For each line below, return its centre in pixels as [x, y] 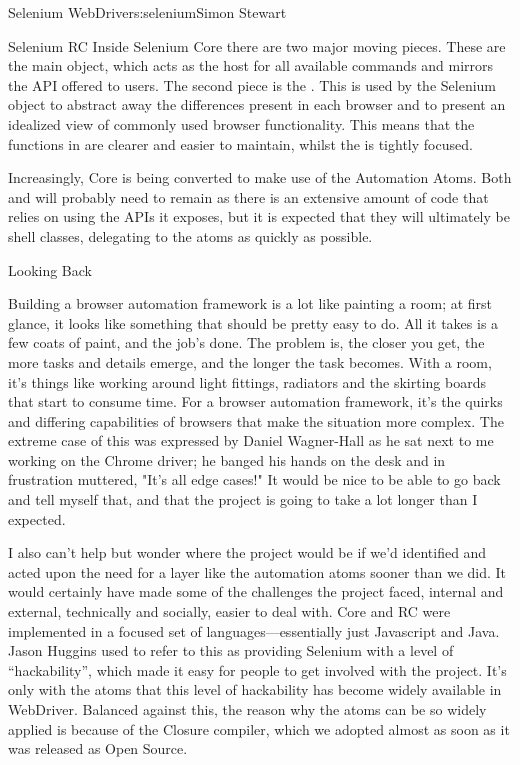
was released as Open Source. [98, 748]
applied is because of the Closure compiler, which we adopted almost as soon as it [259, 728]
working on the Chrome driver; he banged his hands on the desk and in [227, 459]
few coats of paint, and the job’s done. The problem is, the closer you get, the [246, 342]
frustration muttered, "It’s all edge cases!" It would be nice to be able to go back [254, 479]
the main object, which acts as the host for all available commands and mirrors [251, 65]
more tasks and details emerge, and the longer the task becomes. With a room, [250, 361]
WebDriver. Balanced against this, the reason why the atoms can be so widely [247, 709]
